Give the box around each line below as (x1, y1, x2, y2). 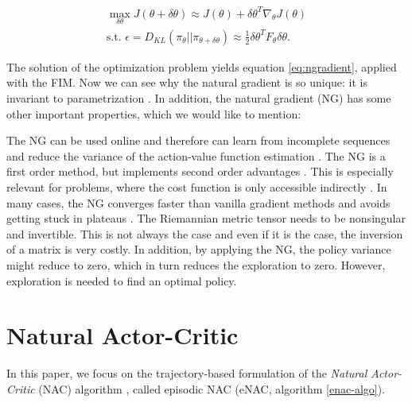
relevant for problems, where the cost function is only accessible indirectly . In (6, 178, 387, 195)
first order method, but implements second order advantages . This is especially (6, 163, 394, 180)
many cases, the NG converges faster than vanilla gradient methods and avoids (6, 194, 391, 211)
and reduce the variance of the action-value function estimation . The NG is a (6, 147, 386, 164)
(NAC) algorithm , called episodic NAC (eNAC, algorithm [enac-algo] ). (38, 380, 386, 397)
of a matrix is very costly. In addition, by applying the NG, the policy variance (6, 241, 391, 258)
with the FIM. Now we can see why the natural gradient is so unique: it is (6, 74, 367, 91)
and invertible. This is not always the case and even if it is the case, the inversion (6, 225, 403, 242)
